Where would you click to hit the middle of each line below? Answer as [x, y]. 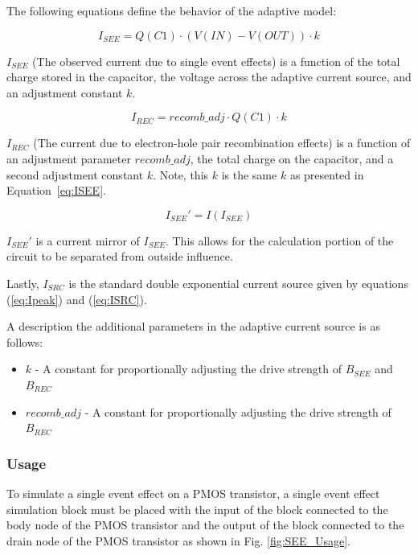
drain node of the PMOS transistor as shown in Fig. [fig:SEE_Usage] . [178, 540]
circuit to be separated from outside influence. [120, 256]
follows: [25, 341]
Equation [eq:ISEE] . [56, 190]
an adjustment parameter [69, 158]
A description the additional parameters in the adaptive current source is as [193, 326]
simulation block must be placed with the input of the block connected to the [197, 509]
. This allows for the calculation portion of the [279, 240]
